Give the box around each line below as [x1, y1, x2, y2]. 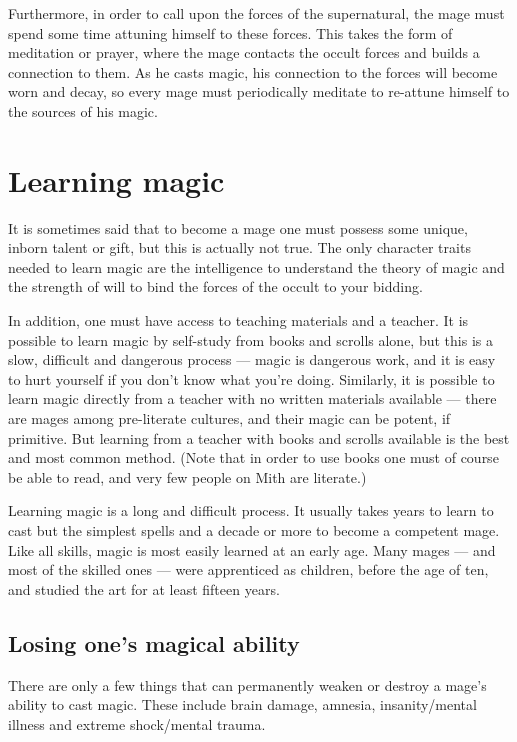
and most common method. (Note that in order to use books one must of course [8, 447, 499, 468]
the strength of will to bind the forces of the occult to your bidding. [8, 276, 423, 297]
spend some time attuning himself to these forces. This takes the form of [8, 22, 453, 43]
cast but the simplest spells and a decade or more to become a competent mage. [8, 520, 500, 540]
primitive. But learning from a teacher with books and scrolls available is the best [8, 427, 510, 448]
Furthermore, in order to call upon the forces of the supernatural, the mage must [8, 3, 505, 23]
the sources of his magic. [8, 100, 158, 121]
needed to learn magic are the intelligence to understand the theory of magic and [8, 256, 505, 277]
